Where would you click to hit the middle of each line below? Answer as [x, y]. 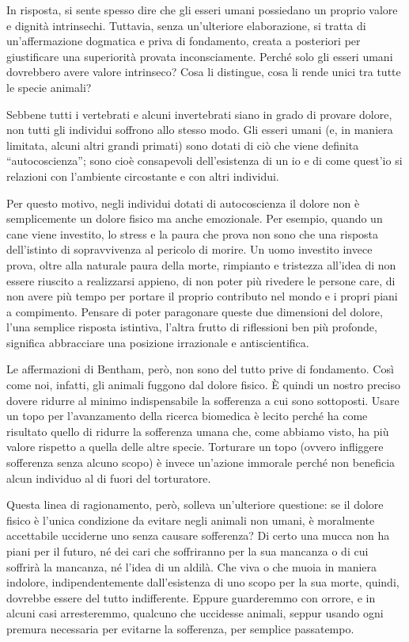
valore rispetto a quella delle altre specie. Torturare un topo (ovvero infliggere [195, 447]
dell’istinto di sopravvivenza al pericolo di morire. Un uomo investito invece [189, 249]
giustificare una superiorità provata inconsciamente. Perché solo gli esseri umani [200, 56]
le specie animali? [49, 87]
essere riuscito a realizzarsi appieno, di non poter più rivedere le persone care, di [201, 280]
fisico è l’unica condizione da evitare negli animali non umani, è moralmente [191, 520]
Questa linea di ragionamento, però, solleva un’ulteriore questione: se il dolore [195, 504]
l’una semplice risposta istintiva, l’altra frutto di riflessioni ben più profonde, [192, 327]
